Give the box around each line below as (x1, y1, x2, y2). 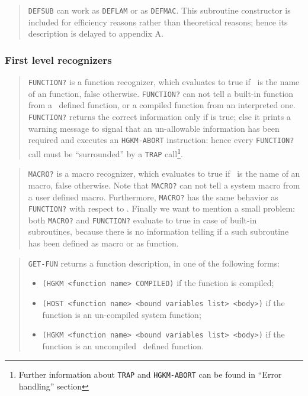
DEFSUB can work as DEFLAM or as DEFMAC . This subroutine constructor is (28, 4, 291, 16)
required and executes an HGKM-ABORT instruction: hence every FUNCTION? (28, 134, 294, 146)
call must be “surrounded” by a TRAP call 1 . (28, 145, 183, 160)
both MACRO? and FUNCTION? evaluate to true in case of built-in (28, 213, 257, 226)
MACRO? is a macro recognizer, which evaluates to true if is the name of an (28, 167, 300, 180)
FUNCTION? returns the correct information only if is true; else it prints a (28, 110, 291, 122)
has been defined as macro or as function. (28, 237, 179, 249)
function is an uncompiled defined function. (42, 339, 204, 352)
